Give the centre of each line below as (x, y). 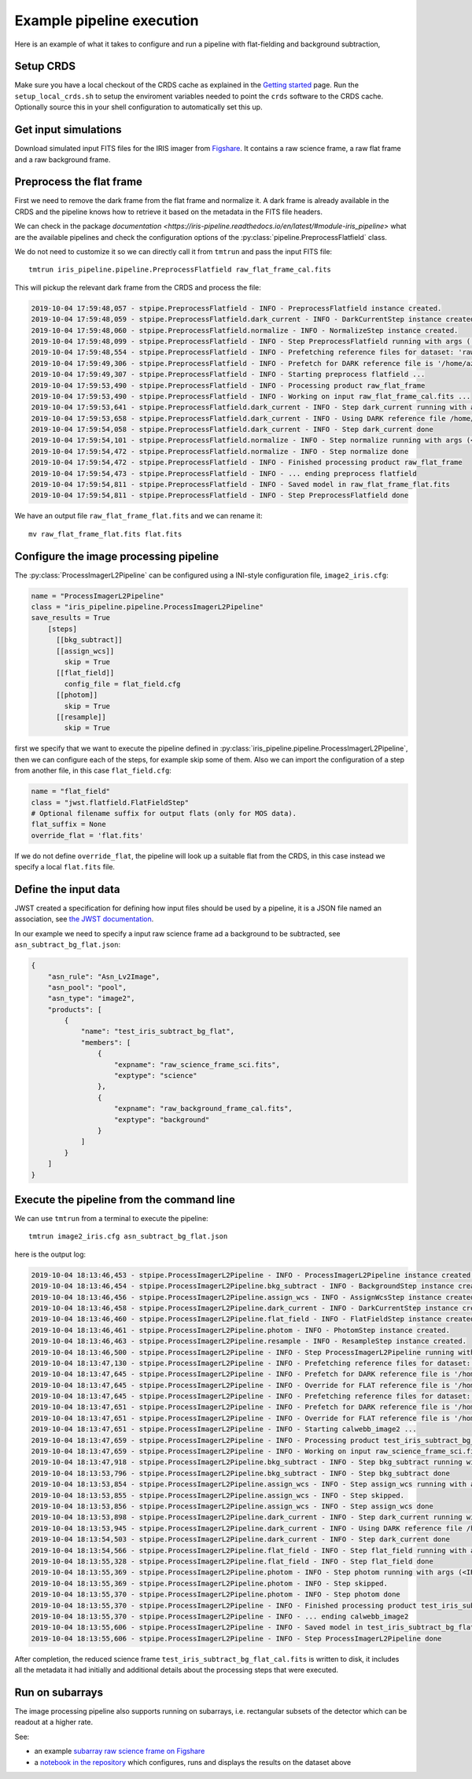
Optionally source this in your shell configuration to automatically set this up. (138, 107)
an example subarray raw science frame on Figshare (120, 1751)
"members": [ (106, 1042)
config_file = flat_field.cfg (122, 684)
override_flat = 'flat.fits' (87, 835)
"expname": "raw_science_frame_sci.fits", (197, 1065)
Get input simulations (68, 130)
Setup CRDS (45, 66)
